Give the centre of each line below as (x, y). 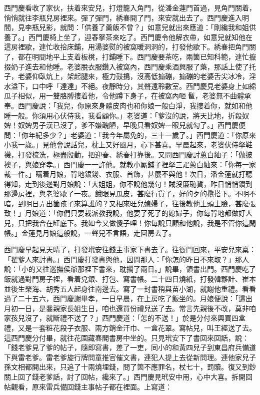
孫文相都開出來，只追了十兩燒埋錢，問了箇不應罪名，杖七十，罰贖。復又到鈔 (130, 367)
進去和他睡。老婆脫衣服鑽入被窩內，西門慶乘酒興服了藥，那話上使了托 (140, 66)
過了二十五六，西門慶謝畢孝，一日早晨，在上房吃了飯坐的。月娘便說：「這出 (128, 298)
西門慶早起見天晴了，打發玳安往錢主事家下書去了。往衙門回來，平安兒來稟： (130, 249)
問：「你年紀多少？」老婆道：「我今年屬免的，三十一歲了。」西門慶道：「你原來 (130, 135)
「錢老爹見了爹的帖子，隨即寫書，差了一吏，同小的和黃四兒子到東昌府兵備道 (130, 347)
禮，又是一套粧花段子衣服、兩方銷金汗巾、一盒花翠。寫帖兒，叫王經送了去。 (130, 328)
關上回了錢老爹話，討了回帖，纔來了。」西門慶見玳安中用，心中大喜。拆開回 (128, 376)
